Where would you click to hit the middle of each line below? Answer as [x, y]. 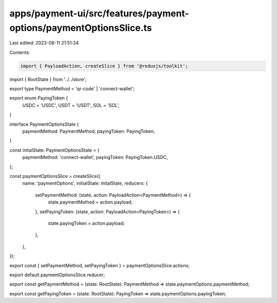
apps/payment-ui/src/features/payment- [99, 13]
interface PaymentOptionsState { [44, 124]
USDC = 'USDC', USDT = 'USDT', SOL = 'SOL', [71, 105]
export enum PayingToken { [39, 98]
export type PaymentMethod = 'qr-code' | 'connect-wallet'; [72, 89]
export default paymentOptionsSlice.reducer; [57, 275]
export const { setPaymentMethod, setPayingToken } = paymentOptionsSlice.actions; [100, 265]
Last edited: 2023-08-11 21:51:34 [44, 43]
